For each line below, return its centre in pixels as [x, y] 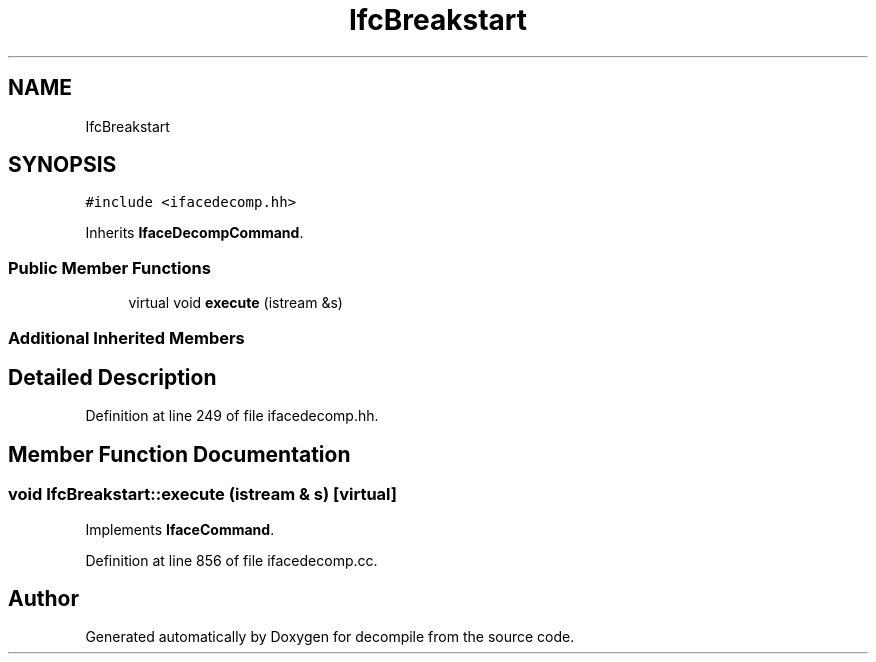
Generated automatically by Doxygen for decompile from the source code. [330, 637]
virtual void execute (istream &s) [235, 303]
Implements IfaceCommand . [180, 529]
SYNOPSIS [62, 165]
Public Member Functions [109, 267]
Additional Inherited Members [126, 337]
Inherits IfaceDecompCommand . [194, 233]
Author [43, 599]
